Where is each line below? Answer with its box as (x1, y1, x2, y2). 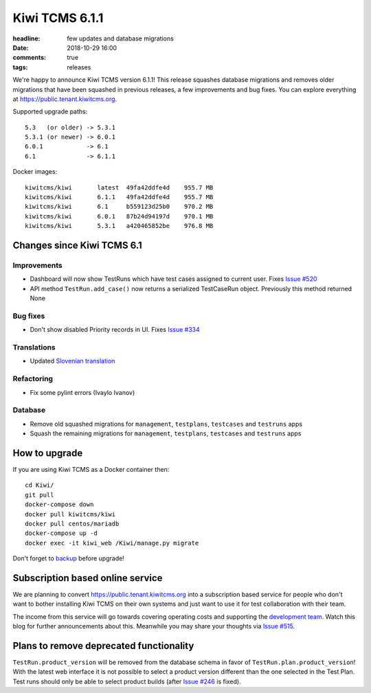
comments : (12, 54, 46, 62)
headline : (12, 34, 41, 43)
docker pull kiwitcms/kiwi (25, 510, 116, 518)
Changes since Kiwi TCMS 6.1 (12, 240, 142, 251)
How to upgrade (12, 447, 83, 459)
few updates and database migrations (67, 34, 175, 43)
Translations (12, 343, 56, 352)
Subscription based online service (12, 572, 163, 584)
